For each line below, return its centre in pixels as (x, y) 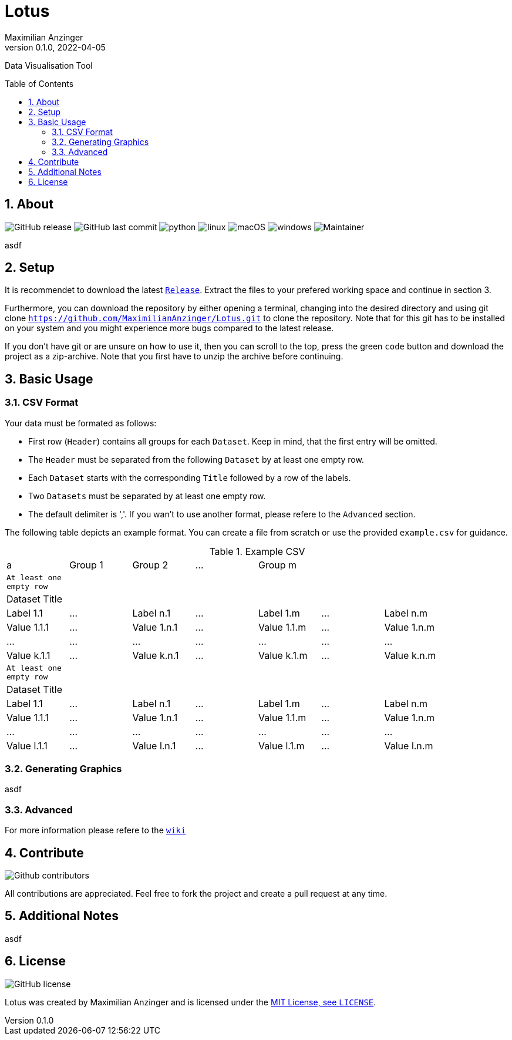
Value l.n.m (409, 745)
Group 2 (150, 565)
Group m (278, 565)
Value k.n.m (410, 655)
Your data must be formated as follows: (81, 423)
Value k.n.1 (156, 655)
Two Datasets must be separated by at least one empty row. (147, 496)
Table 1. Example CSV (257, 551)
